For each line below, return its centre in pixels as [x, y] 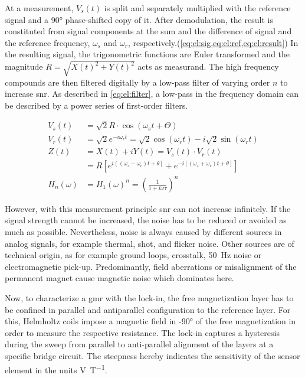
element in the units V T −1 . [56, 369]
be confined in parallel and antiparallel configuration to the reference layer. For [148, 309]
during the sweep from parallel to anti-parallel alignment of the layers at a [139, 344]
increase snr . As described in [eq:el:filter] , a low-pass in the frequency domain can [152, 94]
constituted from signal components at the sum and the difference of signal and [148, 31]
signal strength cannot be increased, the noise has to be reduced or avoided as [146, 220]
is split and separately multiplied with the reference [197, 8]
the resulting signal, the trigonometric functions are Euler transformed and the [147, 54]
